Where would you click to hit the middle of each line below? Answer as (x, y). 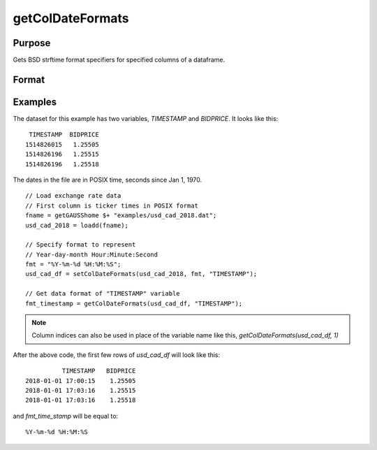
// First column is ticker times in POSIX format (112, 205)
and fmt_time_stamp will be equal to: (66, 416)
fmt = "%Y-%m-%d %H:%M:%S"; (73, 264)
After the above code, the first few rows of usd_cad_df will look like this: (116, 355)
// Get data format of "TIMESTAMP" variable (103, 294)
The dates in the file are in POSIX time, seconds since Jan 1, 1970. (108, 180)
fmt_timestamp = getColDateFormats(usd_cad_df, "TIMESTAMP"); (134, 303)
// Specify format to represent (81, 245)
